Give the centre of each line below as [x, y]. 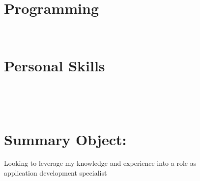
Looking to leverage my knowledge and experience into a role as [100, 163]
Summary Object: [65, 139]
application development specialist [56, 172]
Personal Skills [55, 65]
